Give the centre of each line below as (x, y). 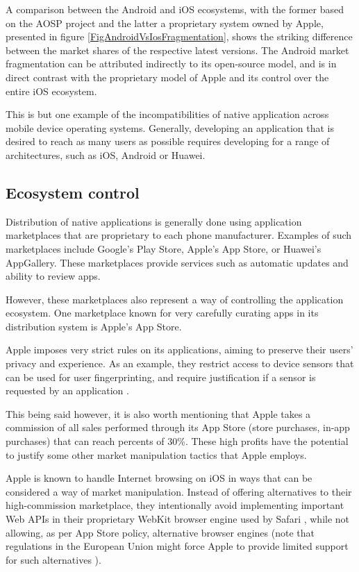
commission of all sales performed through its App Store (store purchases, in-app (178, 427)
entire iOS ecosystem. (51, 91)
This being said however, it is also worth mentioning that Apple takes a (158, 413)
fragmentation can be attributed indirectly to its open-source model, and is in (171, 64)
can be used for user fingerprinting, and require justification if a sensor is (161, 377)
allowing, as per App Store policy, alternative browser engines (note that (160, 532)
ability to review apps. (53, 276)
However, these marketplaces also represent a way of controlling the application (175, 299)
